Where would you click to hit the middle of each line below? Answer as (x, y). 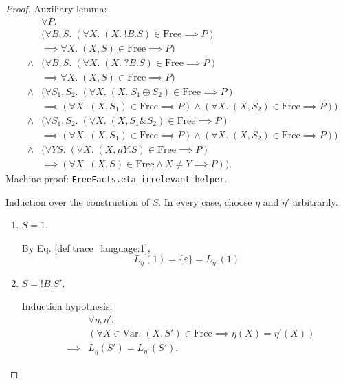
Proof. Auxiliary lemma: (56, 8)
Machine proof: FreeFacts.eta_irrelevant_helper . (117, 178)
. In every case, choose (205, 201)
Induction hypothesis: (67, 306)
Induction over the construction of (78, 201)
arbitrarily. (316, 201)
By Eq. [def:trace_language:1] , (86, 247)
